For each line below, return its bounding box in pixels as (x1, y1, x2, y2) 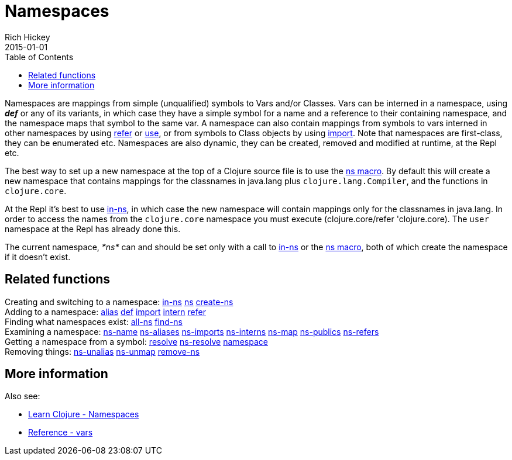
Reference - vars (28, 427, 93, 438)
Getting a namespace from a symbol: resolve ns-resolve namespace (5, 336, 268, 347)
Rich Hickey (5, 32, 50, 42)
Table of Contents (5, 51, 74, 62)
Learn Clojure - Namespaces (28, 409, 139, 420)
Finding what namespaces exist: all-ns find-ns (5, 316, 183, 327)
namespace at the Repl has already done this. (5, 223, 181, 234)
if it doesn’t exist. (5, 251, 71, 262)
